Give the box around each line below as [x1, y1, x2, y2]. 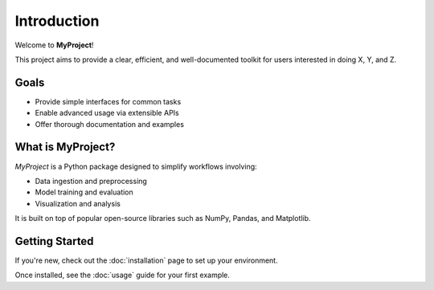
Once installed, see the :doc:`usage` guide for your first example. [14, 270, 231, 280]
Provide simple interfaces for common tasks [35, 96, 182, 106]
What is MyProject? [14, 141, 116, 154]
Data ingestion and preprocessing [35, 176, 148, 186]
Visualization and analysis [35, 198, 121, 208]
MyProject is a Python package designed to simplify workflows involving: [14, 161, 257, 171]
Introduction [14, 12, 100, 30]
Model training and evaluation [35, 187, 134, 197]
